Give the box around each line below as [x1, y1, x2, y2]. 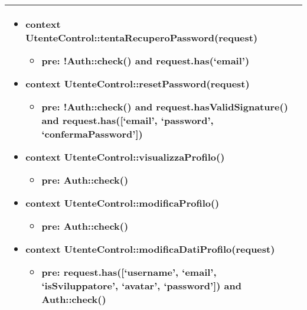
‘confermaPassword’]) [41, 127, 143, 141]
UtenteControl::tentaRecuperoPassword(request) [25, 31, 258, 44]
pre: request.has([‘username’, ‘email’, [41, 265, 217, 279]
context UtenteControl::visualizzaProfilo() [25, 150, 225, 164]
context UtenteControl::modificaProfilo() [25, 196, 220, 210]
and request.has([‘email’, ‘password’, [41, 113, 214, 127]
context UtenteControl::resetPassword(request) [25, 77, 250, 90]
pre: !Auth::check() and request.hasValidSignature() [41, 100, 288, 113]
